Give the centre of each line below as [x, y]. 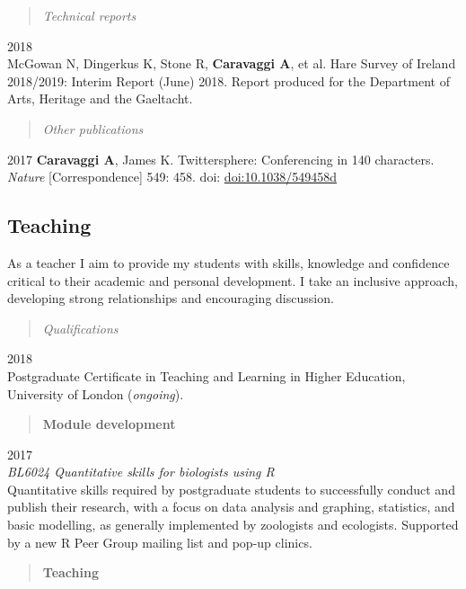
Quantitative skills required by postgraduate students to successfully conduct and [231, 489]
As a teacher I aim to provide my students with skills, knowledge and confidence [229, 262]
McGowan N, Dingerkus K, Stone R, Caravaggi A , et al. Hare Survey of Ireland [232, 63]
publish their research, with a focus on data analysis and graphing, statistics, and [231, 507]
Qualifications [80, 328]
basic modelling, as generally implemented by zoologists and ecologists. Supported [233, 525]
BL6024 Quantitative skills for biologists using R [141, 472]
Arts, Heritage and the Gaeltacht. [100, 98]
